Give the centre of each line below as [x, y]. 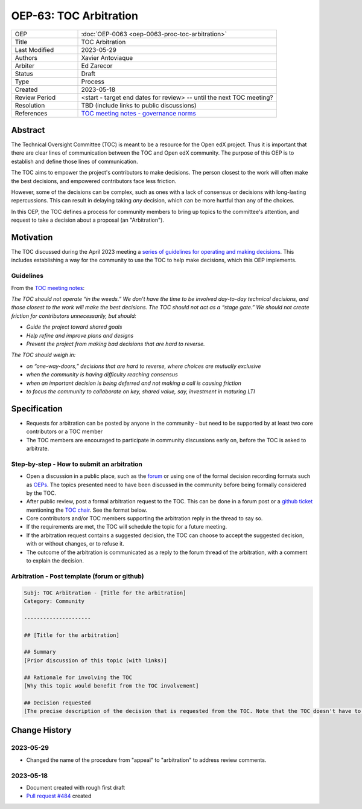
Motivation [32, 237]
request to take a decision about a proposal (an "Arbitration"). [87, 220]
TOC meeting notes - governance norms [138, 113]
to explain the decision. [55, 561]
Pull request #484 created [59, 796]
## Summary [40, 652]
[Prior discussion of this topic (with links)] [95, 660]
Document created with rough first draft [76, 787]
